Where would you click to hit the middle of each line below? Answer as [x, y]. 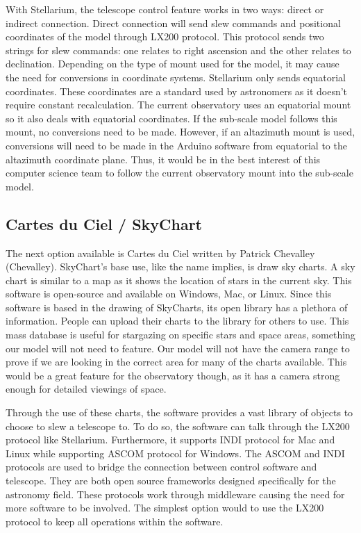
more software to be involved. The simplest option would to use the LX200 [165, 508]
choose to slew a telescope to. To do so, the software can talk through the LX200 [178, 426]
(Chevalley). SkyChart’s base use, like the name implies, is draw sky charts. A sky [180, 266]
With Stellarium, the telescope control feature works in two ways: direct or [165, 9]
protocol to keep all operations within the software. [115, 521]
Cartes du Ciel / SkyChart [104, 223]
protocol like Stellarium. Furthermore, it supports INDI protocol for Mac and [170, 440]
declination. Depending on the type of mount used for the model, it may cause [173, 64]
